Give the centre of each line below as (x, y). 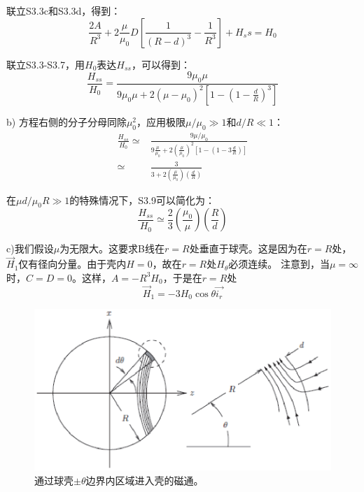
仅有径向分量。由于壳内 (72, 264)
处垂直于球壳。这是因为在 (248, 248)
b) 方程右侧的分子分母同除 (66, 121)
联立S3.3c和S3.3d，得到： (64, 10)
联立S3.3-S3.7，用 (46, 64)
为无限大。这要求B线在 (112, 248)
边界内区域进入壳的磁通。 (145, 480)
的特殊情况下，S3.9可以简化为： (142, 200)
